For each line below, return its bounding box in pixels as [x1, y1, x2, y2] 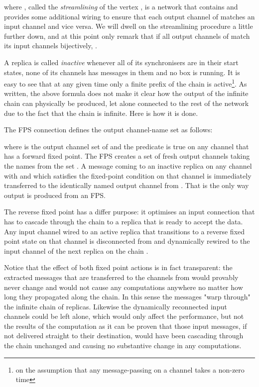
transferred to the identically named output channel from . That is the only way [4, 180, 249, 191]
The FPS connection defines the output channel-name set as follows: [4, 124, 213, 135]
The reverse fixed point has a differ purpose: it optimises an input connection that [4, 206, 255, 217]
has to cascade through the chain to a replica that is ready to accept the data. [4, 216, 243, 226]
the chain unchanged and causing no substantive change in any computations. [4, 340, 242, 351]
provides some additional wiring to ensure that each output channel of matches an [4, 11, 255, 21]
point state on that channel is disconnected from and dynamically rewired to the [4, 236, 250, 246]
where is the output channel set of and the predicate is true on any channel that [4, 141, 249, 151]
